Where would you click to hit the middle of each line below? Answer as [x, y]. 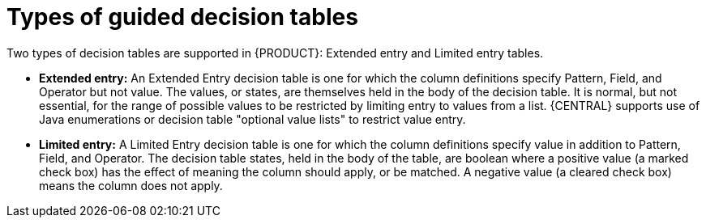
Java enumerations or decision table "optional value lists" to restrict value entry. [252, 119]
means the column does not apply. [131, 185]
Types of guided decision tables [182, 17]
